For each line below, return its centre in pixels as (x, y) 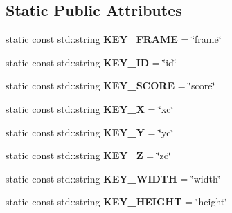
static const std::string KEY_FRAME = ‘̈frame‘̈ (114, 39)
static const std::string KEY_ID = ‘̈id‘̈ (91, 62)
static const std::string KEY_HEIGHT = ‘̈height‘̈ (117, 202)
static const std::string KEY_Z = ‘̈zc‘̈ (88, 155)
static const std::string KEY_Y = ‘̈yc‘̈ (90, 132)
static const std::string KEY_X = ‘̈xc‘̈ (90, 108)
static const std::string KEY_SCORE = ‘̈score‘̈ (110, 85)
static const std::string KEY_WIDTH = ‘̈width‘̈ (113, 178)
